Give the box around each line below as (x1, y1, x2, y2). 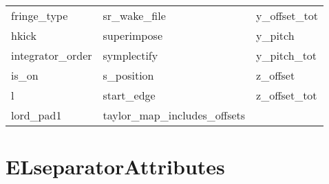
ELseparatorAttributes (6, 152, 225, 181)
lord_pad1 (11, 107, 62, 123)
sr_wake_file (103, 8, 166, 23)
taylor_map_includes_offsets (103, 107, 246, 123)
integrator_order (11, 47, 92, 63)
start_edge (103, 87, 156, 103)
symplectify (103, 47, 158, 63)
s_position (103, 67, 154, 83)
